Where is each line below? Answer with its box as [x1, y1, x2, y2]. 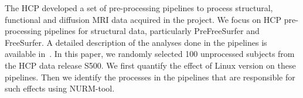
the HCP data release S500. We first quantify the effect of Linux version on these [5, 59, 296, 71]
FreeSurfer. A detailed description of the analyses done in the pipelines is [5, 36, 267, 48]
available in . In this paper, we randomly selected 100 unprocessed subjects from [5, 48, 295, 60]
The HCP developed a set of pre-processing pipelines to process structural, [5, 2, 273, 13]
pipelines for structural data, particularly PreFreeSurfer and [44, 25, 260, 37]
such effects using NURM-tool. [5, 82, 115, 94]
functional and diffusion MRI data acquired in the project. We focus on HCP [5, 13, 282, 25]
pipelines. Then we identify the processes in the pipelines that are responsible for [5, 70, 295, 83]
